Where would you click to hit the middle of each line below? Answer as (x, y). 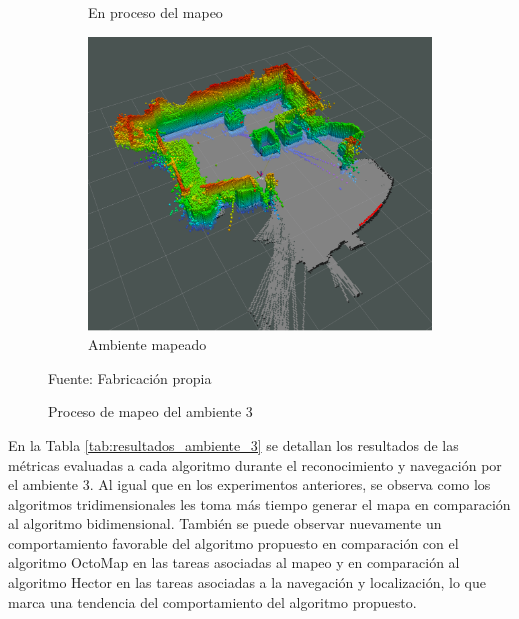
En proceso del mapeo (155, 12)
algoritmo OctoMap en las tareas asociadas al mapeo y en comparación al (234, 562)
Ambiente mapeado (147, 344)
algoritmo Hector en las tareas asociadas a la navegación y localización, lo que (247, 582)
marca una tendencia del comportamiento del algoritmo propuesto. (212, 601)
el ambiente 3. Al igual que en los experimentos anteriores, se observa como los (249, 484)
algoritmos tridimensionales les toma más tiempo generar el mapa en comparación (259, 503)
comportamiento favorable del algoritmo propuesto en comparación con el (233, 542)
